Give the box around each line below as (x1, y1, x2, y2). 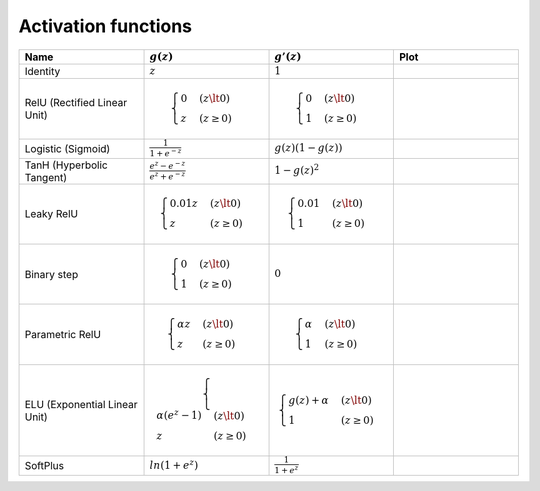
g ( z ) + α (288, 393, 330, 407)
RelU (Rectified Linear (24, 96, 128, 110)
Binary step (24, 267, 79, 281)
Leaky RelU (24, 207, 79, 221)
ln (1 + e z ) (149, 456, 199, 472)
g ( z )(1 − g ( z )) (274, 141, 343, 155)
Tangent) (24, 170, 67, 184)
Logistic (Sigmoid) (24, 141, 111, 155)
